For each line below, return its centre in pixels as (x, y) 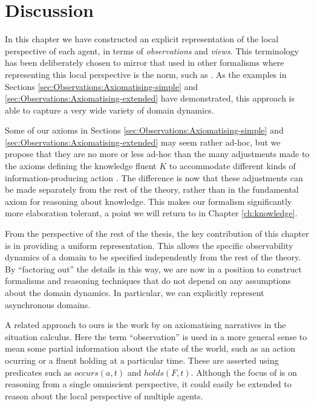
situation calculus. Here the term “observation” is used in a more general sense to (156, 336)
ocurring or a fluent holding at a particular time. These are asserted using (142, 360)
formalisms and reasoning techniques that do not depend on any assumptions (148, 281)
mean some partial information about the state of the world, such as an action (150, 348)
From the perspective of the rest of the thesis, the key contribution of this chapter (157, 234)
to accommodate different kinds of (232, 166)
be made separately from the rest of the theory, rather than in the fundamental (152, 189)
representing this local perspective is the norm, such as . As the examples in (146, 74)
